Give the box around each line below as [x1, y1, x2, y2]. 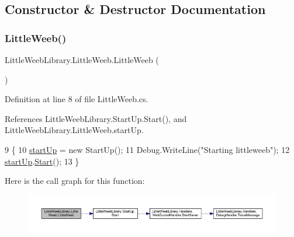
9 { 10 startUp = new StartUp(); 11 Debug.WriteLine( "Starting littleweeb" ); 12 [5, 143, 290, 155]
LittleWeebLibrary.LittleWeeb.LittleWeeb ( [5, 54, 159, 65]
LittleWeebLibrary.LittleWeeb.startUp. [5, 124, 144, 136]
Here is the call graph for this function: [5, 175, 145, 187]
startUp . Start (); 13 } [5, 155, 79, 167]
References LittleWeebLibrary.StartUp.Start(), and [5, 112, 187, 124]
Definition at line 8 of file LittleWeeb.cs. [5, 93, 148, 105]
